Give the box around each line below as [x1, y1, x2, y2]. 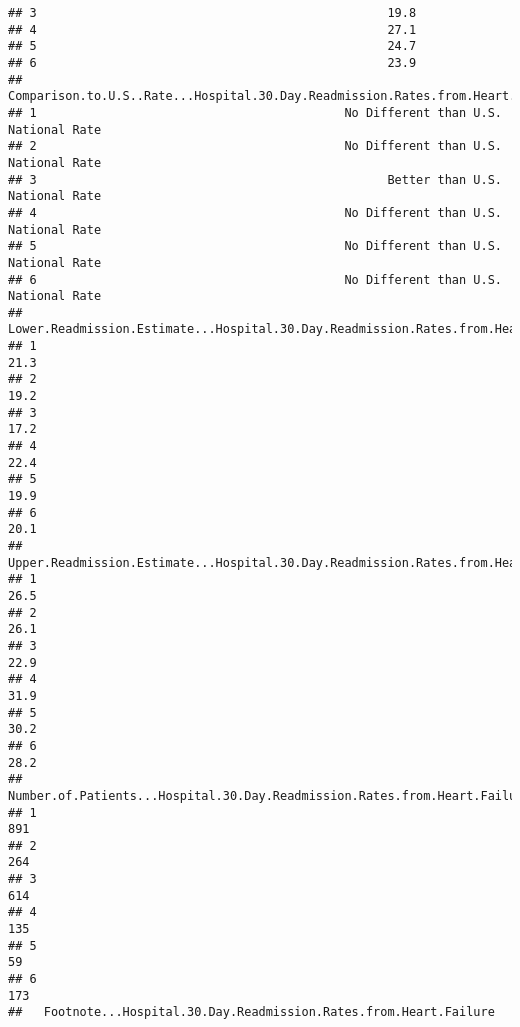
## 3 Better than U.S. [8, 172, 502, 187]
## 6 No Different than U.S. [8, 272, 502, 287]
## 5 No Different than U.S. [8, 239, 502, 254]
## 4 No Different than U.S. [8, 205, 502, 220]
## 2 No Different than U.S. [8, 139, 502, 154]
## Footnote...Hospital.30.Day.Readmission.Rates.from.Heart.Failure [8, 1005, 495, 1020]
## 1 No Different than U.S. [8, 105, 502, 120]
